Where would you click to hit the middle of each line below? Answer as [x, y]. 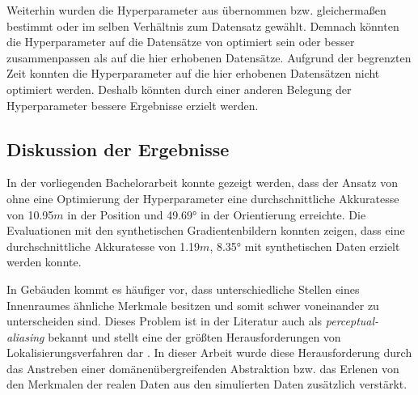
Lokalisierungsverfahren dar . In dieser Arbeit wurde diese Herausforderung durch [209, 353]
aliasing [25, 336]
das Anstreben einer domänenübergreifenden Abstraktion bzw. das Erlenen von [203, 368]
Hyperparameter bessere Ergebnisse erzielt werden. [133, 105]
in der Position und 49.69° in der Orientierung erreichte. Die [217, 214]
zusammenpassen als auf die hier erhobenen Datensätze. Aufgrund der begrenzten [209, 57]
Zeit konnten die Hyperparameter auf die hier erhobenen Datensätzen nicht [193, 73]
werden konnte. [44, 262]
